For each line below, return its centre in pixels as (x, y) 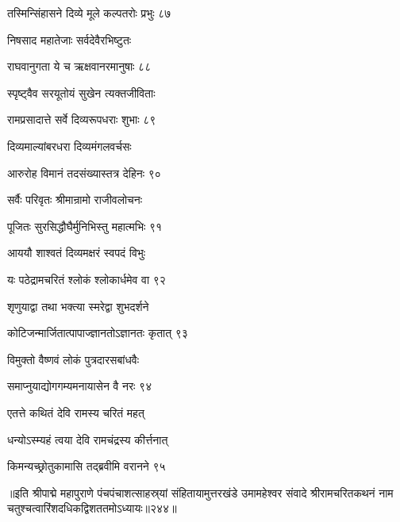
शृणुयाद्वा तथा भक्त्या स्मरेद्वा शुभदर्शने (78, 306)
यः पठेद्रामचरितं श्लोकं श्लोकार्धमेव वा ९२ (87, 279)
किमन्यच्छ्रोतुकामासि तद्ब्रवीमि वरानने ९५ (87, 466)
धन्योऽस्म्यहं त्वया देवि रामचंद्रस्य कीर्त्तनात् (88, 439)
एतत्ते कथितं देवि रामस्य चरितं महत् (76, 412)
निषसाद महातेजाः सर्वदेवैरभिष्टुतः (69, 39)
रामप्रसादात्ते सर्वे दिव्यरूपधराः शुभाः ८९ (82, 119)
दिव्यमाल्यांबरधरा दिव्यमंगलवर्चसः (69, 146)
